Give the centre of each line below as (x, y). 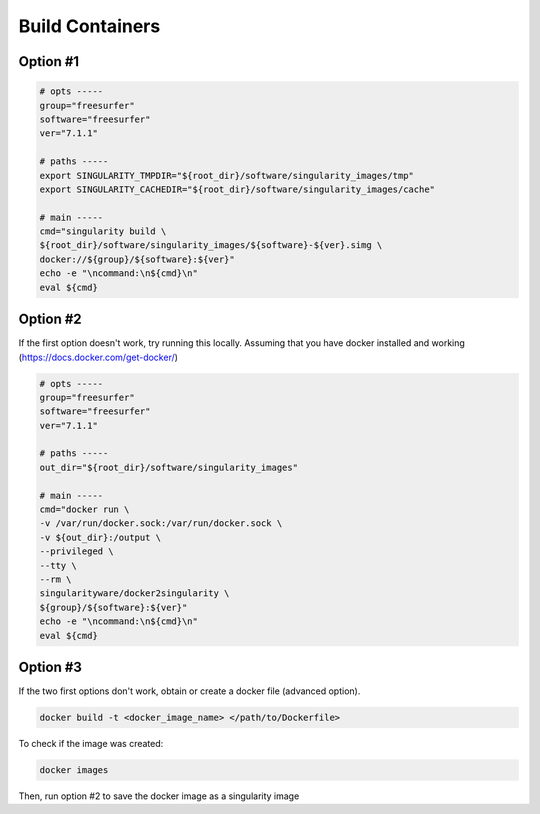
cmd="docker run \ (84, 509)
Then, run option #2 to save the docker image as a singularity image (159, 796)
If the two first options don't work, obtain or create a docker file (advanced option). (189, 691)
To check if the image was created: (91, 743)
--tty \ (58, 565)
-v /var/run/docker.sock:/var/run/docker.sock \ (161, 523)
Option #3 (50, 666)
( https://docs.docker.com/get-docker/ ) (98, 357)
